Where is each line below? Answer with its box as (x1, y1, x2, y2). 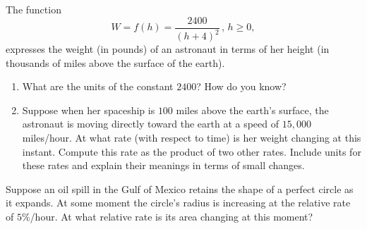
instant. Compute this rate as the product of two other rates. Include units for (22, 144, 361, 159)
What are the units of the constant (22, 79, 174, 94)
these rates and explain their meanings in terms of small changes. (22, 158, 305, 173)
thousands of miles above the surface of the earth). (6, 55, 225, 70)
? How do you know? (196, 79, 287, 94)
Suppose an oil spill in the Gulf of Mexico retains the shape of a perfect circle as (6, 181, 354, 196)
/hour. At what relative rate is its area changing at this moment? (30, 209, 313, 223)
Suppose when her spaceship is (22, 102, 155, 117)
